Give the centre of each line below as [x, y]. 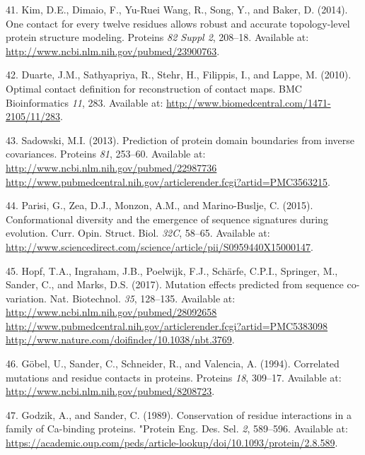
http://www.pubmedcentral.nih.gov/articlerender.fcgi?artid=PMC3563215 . [168, 181]
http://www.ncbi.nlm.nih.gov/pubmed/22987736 [111, 167]
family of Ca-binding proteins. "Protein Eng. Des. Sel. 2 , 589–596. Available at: [177, 429]
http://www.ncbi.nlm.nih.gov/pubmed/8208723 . [110, 391]
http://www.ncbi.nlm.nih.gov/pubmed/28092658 [111, 312]
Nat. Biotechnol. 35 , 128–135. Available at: [143, 298]
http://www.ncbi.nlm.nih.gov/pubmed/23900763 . [113, 51]
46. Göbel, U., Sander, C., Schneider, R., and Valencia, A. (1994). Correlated [173, 364]
